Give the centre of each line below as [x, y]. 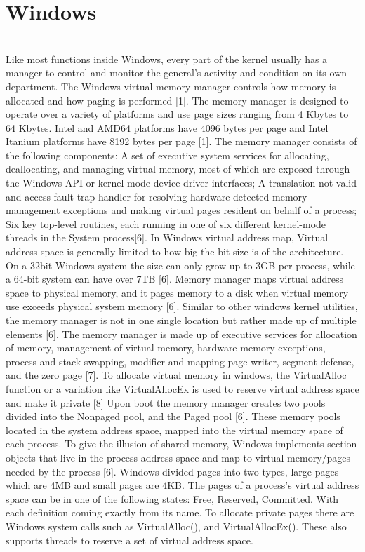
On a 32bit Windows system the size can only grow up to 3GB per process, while [180, 265]
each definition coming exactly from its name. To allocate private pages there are [180, 512]
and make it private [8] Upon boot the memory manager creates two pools [166, 402]
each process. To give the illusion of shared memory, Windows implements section [181, 444]
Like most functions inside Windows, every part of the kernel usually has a [167, 59]
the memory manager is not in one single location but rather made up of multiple [181, 320]
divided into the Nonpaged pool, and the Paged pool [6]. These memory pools [173, 416]
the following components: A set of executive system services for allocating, [167, 155]
